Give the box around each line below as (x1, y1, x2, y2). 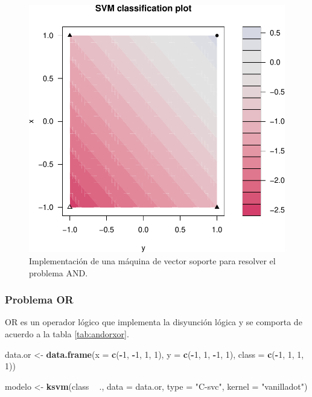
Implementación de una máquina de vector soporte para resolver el (29, 255, 276, 267)
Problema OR (5, 292, 74, 307)
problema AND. (29, 266, 88, 279)
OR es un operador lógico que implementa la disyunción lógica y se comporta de (5, 316, 302, 328)
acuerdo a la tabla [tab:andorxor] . (5, 328, 129, 340)
